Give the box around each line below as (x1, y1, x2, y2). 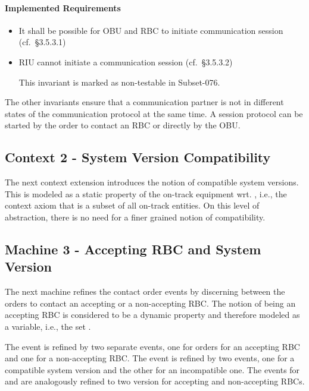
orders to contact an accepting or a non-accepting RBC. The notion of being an (5, 297, 296, 309)
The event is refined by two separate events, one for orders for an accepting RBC (5, 340, 300, 352)
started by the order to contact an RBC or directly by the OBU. (5, 119, 241, 131)
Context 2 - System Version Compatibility (5, 148, 271, 166)
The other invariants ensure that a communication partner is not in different (5, 96, 284, 108)
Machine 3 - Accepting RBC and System (5, 239, 261, 258)
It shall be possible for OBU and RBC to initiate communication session (18, 24, 283, 36)
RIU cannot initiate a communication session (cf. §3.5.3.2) (18, 55, 233, 68)
